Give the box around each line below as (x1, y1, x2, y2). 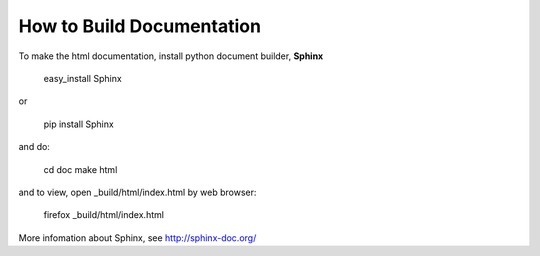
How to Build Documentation (18, 15, 262, 37)
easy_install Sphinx (43, 72, 122, 84)
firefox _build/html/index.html (43, 209, 165, 221)
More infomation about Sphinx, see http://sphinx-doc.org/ (18, 231, 257, 244)
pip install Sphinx (43, 118, 114, 130)
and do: (18, 141, 50, 153)
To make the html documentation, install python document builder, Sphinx (18, 50, 324, 62)
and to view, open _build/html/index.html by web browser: (18, 186, 257, 198)
